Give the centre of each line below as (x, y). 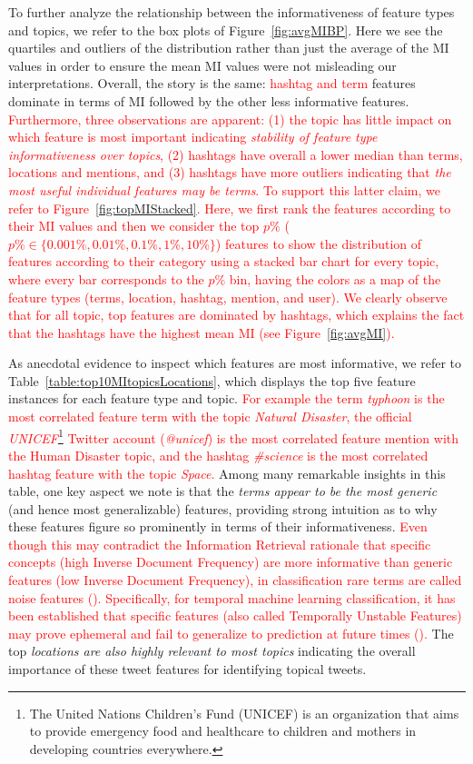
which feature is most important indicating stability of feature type (193, 137)
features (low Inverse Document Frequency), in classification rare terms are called (235, 580)
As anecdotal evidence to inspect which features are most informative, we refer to (235, 363)
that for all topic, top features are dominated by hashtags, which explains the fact (236, 315)
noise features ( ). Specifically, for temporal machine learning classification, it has (232, 597)
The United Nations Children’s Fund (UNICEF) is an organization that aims (244, 713)
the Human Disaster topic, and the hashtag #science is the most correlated (218, 455)
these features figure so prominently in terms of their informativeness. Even (218, 526)
